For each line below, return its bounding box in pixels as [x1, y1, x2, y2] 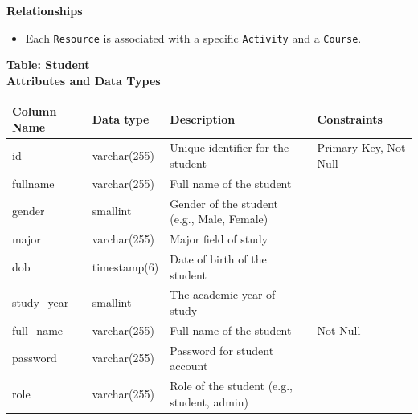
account [170, 357, 208, 374]
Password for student [170, 341, 274, 358]
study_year [12, 294, 69, 311]
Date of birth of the [170, 250, 267, 267]
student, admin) [170, 393, 248, 410]
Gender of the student [170, 194, 279, 211]
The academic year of [170, 286, 276, 303]
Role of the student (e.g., [170, 377, 293, 394]
